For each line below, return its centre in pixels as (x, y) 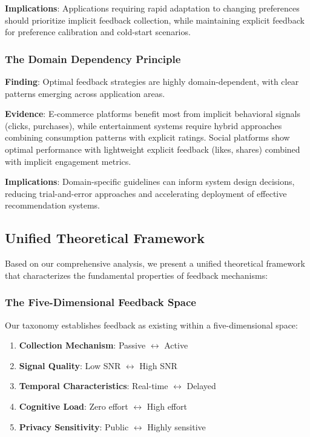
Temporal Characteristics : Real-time (94, 386)
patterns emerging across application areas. (85, 93)
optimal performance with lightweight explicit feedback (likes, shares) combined (153, 149)
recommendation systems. (52, 205)
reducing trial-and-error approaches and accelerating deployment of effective (146, 193)
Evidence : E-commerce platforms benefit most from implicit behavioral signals (153, 114)
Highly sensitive (176, 426)
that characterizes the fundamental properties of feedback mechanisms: (137, 275)
